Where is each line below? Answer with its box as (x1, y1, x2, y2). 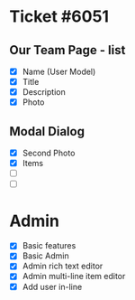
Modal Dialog (9, 124, 85, 139)
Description (22, 87, 66, 98)
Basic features (22, 240, 76, 251)
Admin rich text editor (22, 260, 103, 272)
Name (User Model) (22, 66, 96, 77)
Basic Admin (22, 250, 69, 261)
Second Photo (22, 147, 76, 159)
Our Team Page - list (9, 42, 126, 58)
